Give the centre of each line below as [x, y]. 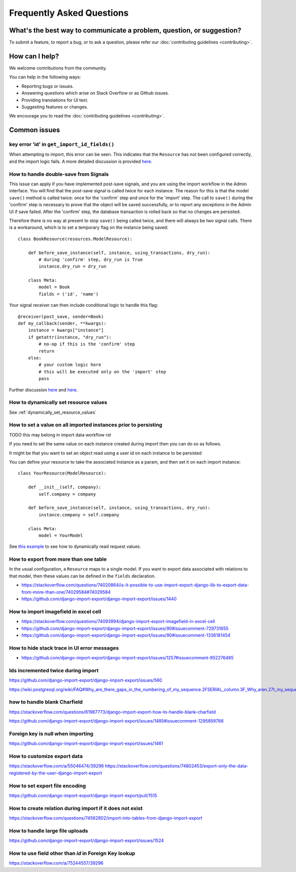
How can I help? [34, 56]
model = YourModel [61, 535]
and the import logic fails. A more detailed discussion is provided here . [81, 161]
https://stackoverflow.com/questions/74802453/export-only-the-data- [177, 766]
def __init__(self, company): [64, 487]
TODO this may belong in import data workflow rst [60, 435]
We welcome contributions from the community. [58, 68]
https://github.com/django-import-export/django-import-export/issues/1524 [87, 840]
